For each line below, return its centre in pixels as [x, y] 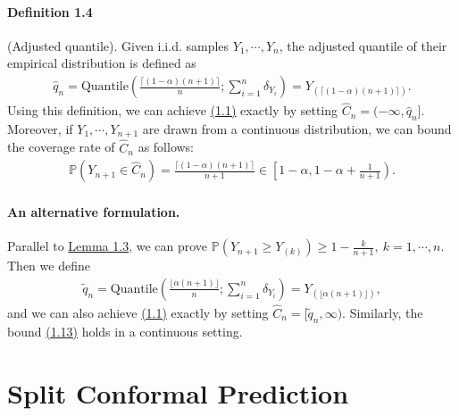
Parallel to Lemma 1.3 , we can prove [108, 246]
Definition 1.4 [50, 11]
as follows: [166, 147]
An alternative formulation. [94, 211]
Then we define [49, 266]
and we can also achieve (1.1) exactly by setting [138, 312]
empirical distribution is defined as [102, 63]
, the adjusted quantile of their [363, 45]
